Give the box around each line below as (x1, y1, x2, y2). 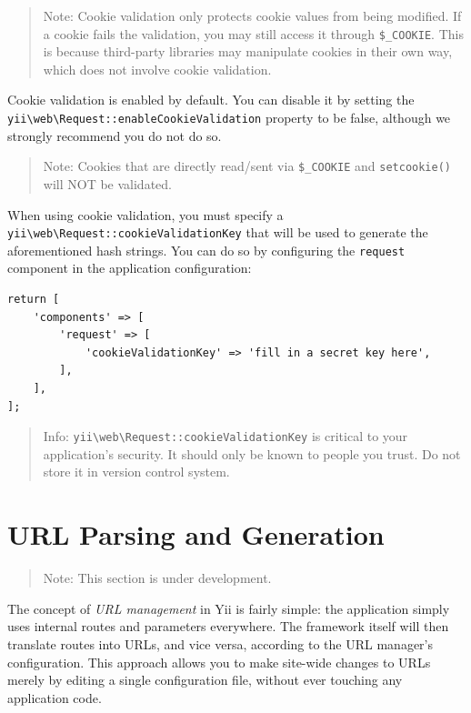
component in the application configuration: (7, 258, 252, 277)
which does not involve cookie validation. (43, 59, 272, 78)
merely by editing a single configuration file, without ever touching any (7, 670, 403, 689)
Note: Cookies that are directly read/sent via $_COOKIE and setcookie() (43, 156, 451, 176)
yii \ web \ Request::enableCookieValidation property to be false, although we (7, 108, 451, 127)
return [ (7, 293, 60, 306)
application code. (7, 688, 102, 707)
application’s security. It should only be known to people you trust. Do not (43, 444, 461, 463)
